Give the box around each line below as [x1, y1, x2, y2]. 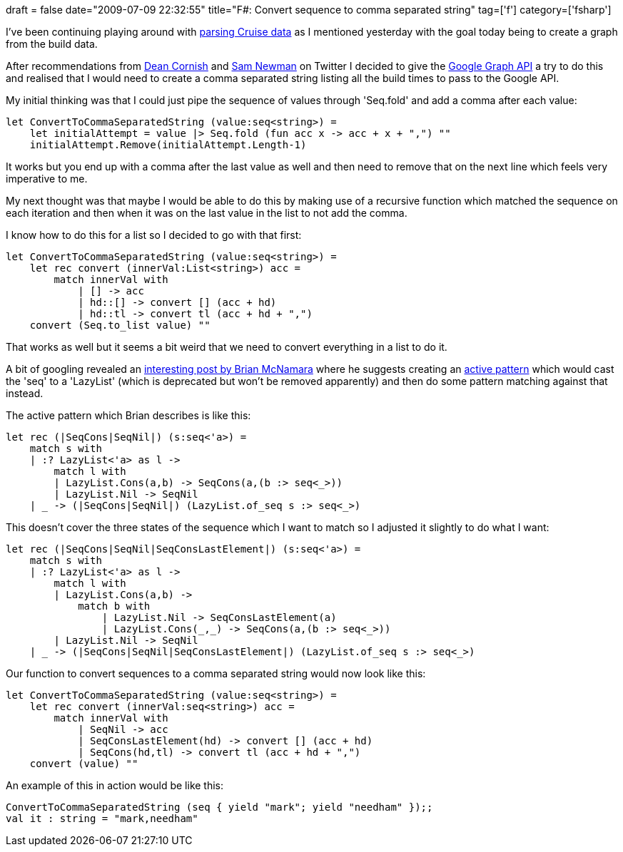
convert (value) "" [29, 758, 138, 769]
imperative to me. [6, 173, 88, 185]
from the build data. [6, 38, 98, 50]
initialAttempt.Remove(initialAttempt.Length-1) [29, 139, 307, 150]
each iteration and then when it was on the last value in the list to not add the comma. [6, 207, 407, 219]
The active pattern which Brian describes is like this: [6, 409, 251, 421]
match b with [78, 600, 151, 612]
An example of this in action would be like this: [6, 779, 224, 791]
